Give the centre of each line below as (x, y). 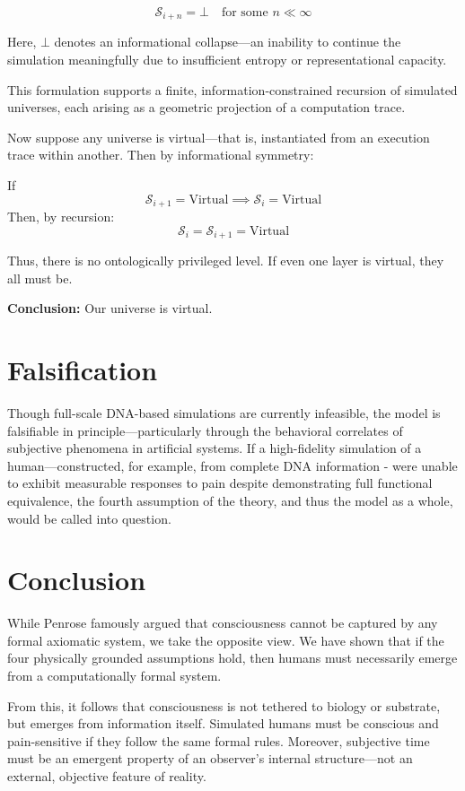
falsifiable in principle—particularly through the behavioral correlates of (205, 430)
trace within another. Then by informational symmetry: (161, 155)
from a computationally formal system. (114, 676)
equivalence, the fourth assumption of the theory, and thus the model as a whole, (230, 500)
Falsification (83, 370)
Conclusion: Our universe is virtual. (110, 308)
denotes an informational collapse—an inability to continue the (228, 42)
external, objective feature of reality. (107, 776)
